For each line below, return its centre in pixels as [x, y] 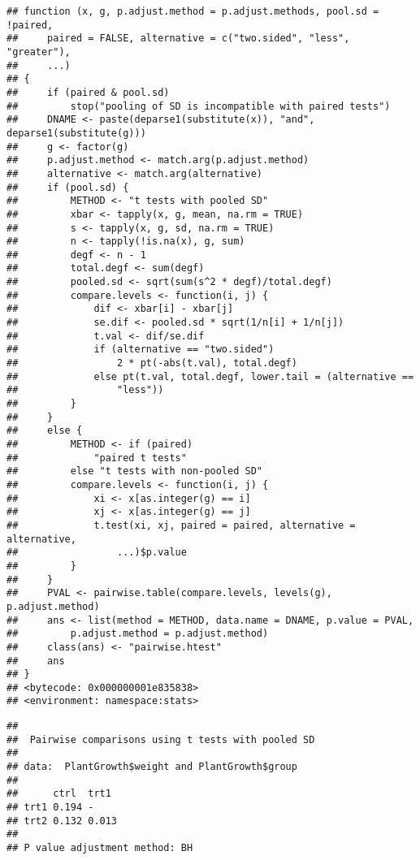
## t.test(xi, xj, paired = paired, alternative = [181, 525]
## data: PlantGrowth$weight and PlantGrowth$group [152, 767]
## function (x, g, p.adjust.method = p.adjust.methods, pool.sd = [193, 11]
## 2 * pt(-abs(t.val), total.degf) [152, 363]
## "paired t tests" [97, 458]
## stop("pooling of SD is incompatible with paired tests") [199, 106]
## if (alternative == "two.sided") [141, 350]
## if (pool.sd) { [68, 187]
